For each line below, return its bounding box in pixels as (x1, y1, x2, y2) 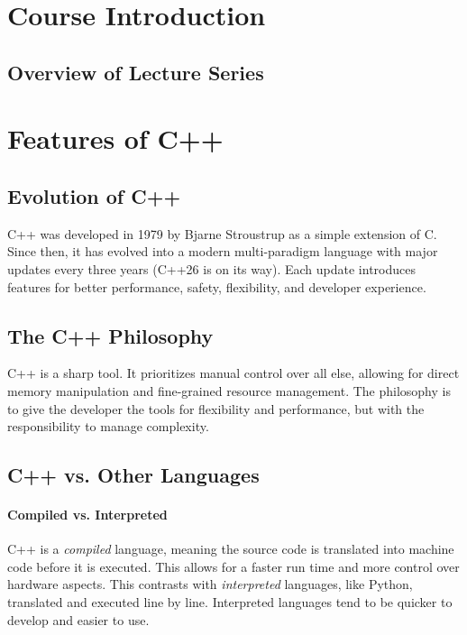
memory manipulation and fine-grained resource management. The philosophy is (7, 381, 451, 400)
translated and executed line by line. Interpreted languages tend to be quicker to (7, 593, 453, 612)
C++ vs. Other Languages (7, 461, 260, 489)
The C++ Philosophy (7, 321, 214, 349)
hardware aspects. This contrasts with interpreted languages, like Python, (7, 575, 413, 594)
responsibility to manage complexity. (7, 417, 209, 436)
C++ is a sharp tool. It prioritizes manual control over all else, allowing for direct (7, 364, 460, 382)
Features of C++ (7, 120, 224, 157)
